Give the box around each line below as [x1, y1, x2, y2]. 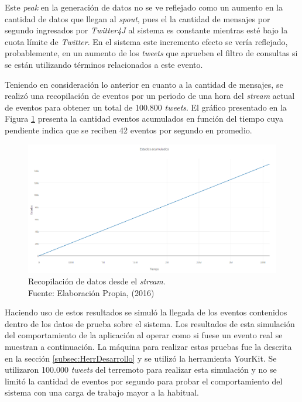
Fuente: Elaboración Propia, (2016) [28, 286, 155, 298]
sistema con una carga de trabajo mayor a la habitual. [5, 386, 199, 398]
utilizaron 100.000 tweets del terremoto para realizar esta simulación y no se [5, 363, 277, 376]
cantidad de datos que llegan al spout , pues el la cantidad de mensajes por [5, 12, 270, 25]
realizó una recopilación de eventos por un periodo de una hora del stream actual [5, 90, 295, 102]
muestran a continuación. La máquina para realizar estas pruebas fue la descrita [5, 340, 292, 352]
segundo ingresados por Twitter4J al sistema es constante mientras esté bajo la [5, 24, 288, 36]
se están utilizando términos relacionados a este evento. [5, 58, 203, 70]
